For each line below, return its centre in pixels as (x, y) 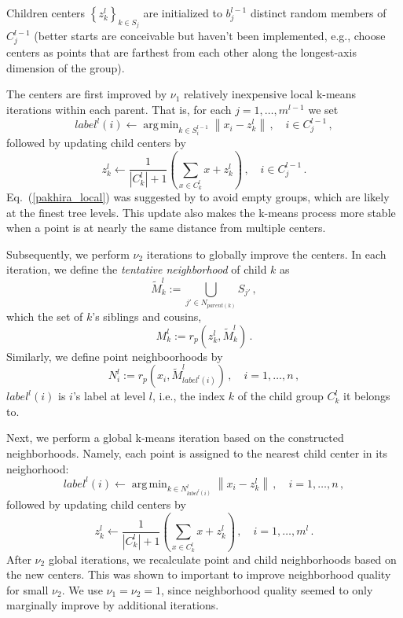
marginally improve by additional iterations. (113, 605)
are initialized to (183, 13)
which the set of (45, 316)
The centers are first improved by (87, 94)
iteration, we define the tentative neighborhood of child (137, 269)
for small (27, 589)
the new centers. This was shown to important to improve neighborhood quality (199, 574)
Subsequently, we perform (68, 254)
